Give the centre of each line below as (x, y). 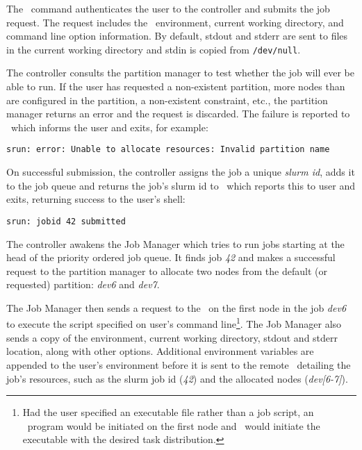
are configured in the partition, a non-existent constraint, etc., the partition (167, 100)
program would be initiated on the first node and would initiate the (174, 425)
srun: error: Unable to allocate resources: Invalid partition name (168, 150)
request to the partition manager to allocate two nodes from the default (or (167, 270)
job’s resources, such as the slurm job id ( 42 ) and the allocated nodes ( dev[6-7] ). (177, 378)
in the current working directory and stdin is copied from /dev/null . (154, 49)
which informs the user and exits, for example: (109, 127)
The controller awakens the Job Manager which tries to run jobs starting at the (175, 243)
